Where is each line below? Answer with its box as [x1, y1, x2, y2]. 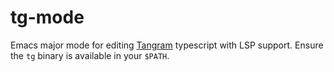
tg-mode [10, 6, 85, 29]
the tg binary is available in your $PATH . [10, 49, 170, 61]
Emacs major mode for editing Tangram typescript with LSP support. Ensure [10, 39, 324, 51]
